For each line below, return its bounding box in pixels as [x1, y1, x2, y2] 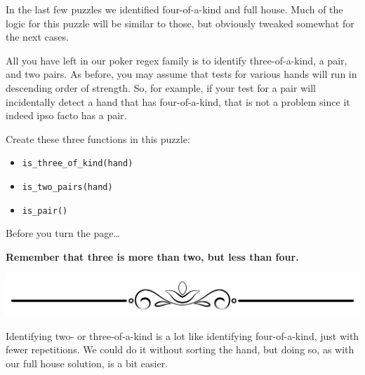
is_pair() [22, 205, 68, 216]
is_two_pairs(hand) [22, 182, 113, 192]
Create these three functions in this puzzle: [6, 131, 190, 146]
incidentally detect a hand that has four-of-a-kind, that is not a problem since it [6, 94, 350, 109]
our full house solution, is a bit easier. [6, 355, 168, 370]
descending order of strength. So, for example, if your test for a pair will [6, 80, 316, 95]
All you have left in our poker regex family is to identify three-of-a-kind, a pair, [6, 53, 347, 67]
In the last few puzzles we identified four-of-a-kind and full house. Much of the [6, 2, 343, 16]
